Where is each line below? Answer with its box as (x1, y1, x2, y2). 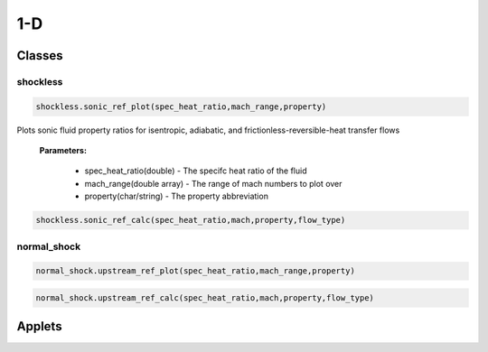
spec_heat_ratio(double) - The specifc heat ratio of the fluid (84, 165, 307, 176)
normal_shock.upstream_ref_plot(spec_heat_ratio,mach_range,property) (35, 266, 356, 276)
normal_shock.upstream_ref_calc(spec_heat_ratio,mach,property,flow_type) (35, 292, 375, 302)
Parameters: (39, 145, 88, 156)
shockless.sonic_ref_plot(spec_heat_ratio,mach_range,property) (35, 101, 327, 112)
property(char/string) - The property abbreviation (84, 190, 268, 202)
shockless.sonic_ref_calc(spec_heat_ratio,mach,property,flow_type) (35, 215, 346, 226)
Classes (16, 48, 63, 63)
